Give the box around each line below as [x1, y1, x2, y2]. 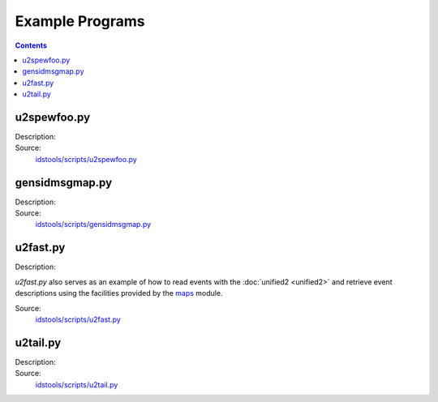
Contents [15, 41, 48, 50]
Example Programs [15, 12, 145, 30]
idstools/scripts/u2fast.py [35, 314, 121, 324]
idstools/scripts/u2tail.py [35, 379, 118, 389]
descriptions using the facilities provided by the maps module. [15, 289, 223, 298]
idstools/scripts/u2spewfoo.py [35, 154, 137, 164]
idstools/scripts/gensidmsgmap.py [35, 220, 152, 229]
